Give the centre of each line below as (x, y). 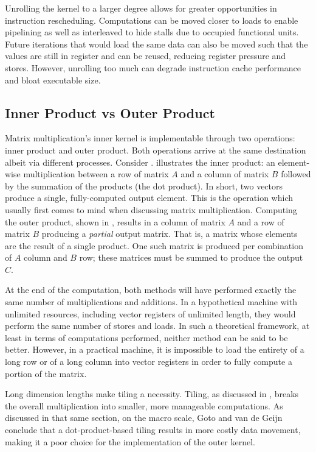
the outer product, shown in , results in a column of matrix (115, 221)
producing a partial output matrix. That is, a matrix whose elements (170, 234)
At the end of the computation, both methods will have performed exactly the (151, 290)
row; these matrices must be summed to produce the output (191, 257)
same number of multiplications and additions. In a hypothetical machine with (151, 302)
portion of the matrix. (46, 373)
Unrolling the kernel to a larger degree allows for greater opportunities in (141, 8)
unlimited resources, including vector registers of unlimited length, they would (150, 313)
